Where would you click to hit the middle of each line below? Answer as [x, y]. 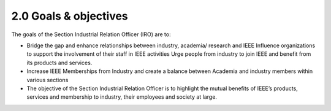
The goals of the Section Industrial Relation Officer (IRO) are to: [91, 34]
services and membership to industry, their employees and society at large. [122, 97]
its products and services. [59, 63]
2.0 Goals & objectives [70, 16]
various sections [48, 80]
